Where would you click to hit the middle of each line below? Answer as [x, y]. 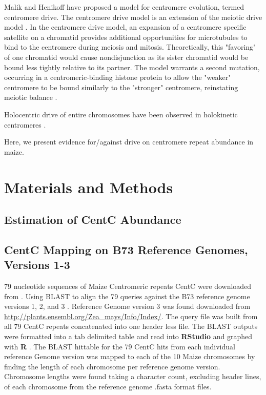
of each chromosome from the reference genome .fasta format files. [108, 386]
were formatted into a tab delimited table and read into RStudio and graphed [128, 336]
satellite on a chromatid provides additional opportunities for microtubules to [126, 37]
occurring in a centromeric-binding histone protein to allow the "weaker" [118, 77]
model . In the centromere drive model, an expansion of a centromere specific [125, 27]
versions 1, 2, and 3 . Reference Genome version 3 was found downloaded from [127, 306]
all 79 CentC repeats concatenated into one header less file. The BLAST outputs [131, 326]
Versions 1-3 [37, 265]
